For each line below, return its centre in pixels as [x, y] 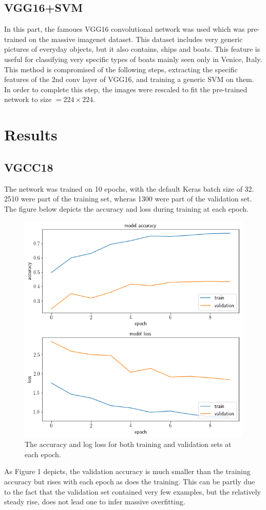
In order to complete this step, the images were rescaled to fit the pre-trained [126, 89]
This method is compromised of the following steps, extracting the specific [121, 69]
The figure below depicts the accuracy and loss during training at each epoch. [126, 208]
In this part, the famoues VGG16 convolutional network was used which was [125, 29]
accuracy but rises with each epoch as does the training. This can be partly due [130, 481]
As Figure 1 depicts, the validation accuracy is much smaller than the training [127, 471]
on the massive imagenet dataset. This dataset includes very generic [136, 39]
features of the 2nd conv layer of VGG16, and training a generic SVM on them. [129, 79]
